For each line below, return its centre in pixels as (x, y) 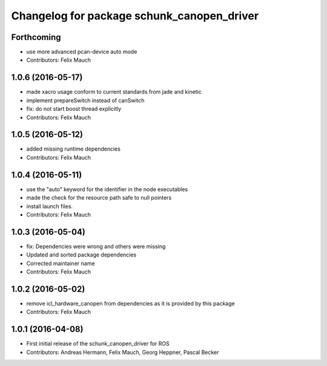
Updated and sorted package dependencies (81, 255)
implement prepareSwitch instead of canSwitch (85, 100)
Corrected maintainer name (61, 263)
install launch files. (49, 206)
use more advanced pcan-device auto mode (82, 52)
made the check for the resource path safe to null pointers (99, 198)
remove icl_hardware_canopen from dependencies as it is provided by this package (131, 303)
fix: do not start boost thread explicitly (74, 109)
